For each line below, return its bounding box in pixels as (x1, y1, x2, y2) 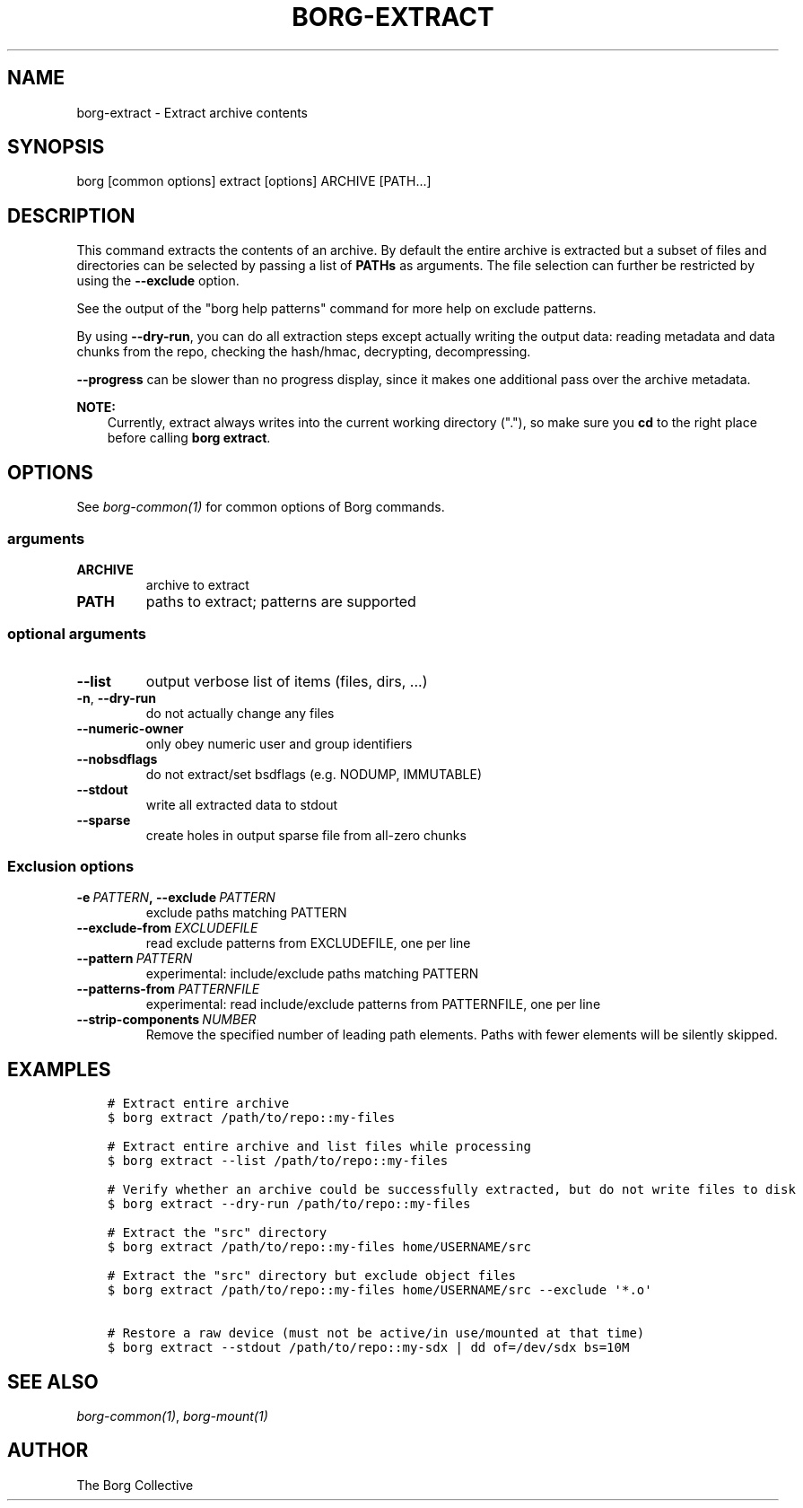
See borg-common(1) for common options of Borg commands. (76, 499, 445, 515)
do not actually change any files (145, 705, 335, 721)
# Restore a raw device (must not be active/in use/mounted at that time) (107, 1326, 645, 1341)
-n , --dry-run (76, 689, 157, 706)
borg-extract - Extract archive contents (76, 104, 308, 120)
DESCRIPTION (7, 204, 135, 227)
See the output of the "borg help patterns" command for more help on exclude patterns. (76, 301, 597, 317)
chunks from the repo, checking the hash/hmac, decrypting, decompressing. (76, 344, 531, 360)
